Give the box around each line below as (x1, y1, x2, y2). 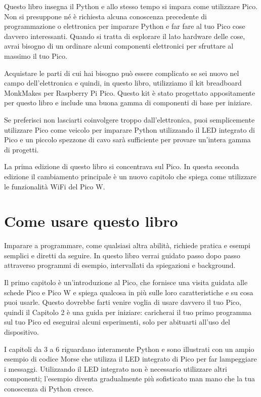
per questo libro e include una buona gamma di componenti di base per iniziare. (4, 97, 252, 108)
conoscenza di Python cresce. (4, 383, 94, 393)
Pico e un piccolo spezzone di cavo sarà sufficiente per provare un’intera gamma (4, 134, 251, 145)
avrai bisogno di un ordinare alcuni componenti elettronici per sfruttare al (4, 41, 234, 51)
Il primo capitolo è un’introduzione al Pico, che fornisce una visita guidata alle (4, 277, 248, 287)
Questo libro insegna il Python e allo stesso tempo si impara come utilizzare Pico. (4, 1, 258, 11)
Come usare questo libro (4, 211, 178, 231)
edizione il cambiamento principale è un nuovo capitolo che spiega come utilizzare (4, 171, 257, 181)
